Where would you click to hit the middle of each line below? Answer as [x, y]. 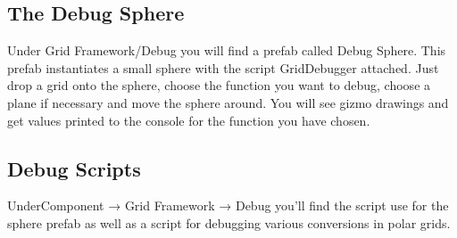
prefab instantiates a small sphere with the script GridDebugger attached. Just [223, 67]
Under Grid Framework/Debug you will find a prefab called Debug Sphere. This [227, 50]
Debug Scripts [74, 168]
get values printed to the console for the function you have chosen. [189, 120]
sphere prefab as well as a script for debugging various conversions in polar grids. [229, 222]
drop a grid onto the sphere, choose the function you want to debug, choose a [219, 85]
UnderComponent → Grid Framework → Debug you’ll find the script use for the [228, 205]
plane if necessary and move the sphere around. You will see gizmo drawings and [228, 102]
